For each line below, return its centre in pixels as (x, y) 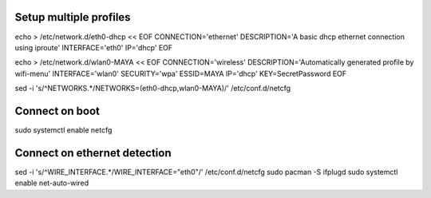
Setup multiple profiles (73, 17)
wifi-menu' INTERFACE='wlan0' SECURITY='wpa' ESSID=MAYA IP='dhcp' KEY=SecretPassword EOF (181, 73)
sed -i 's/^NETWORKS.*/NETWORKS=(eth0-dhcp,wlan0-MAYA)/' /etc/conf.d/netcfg (153, 89)
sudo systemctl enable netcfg (63, 130)
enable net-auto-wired (52, 183)
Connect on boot (57, 111)
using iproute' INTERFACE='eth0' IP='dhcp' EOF (94, 47)
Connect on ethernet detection (93, 153)
